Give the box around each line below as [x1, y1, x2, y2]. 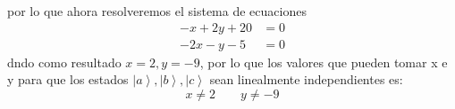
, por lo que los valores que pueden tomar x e [199, 52, 448, 71]
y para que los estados [7, 70, 129, 89]
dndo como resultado [7, 52, 122, 71]
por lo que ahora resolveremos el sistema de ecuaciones [7, 2, 307, 19]
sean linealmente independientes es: [209, 70, 403, 89]
